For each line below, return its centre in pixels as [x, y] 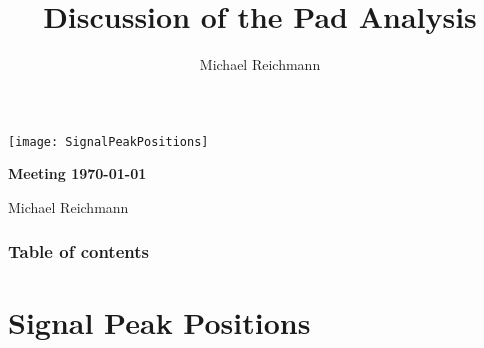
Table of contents [78, 251]
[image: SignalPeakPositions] [108, 141]
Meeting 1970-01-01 [77, 173]
